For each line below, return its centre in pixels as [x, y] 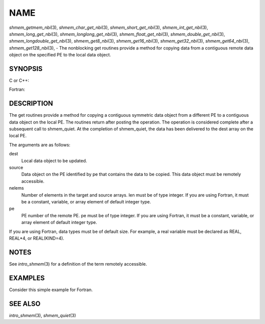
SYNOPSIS [26, 69]
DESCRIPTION [31, 104]
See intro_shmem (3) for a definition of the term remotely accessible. [78, 264]
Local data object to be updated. [54, 161]
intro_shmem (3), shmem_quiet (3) [42, 315]
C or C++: [19, 80]
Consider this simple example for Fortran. [51, 290]
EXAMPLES [27, 278]
